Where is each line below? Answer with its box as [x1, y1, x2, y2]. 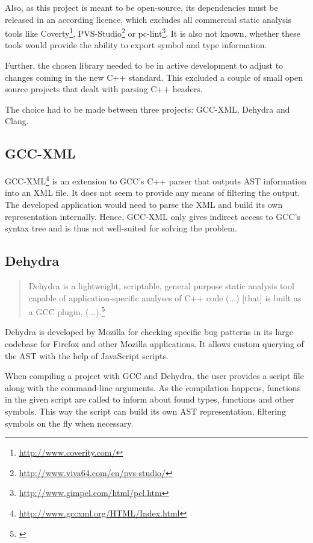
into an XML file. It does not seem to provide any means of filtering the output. [5, 186, 300, 199]
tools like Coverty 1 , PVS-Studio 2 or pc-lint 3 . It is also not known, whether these [5, 25, 301, 39]
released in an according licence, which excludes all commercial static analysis [5, 13, 292, 25]
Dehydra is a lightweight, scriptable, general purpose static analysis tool [28, 280, 294, 292]
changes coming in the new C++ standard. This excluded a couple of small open [5, 71, 303, 83]
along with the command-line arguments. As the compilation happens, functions [5, 381, 301, 394]
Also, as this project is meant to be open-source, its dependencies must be [5, 1, 278, 13]
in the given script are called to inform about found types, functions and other [5, 393, 294, 406]
